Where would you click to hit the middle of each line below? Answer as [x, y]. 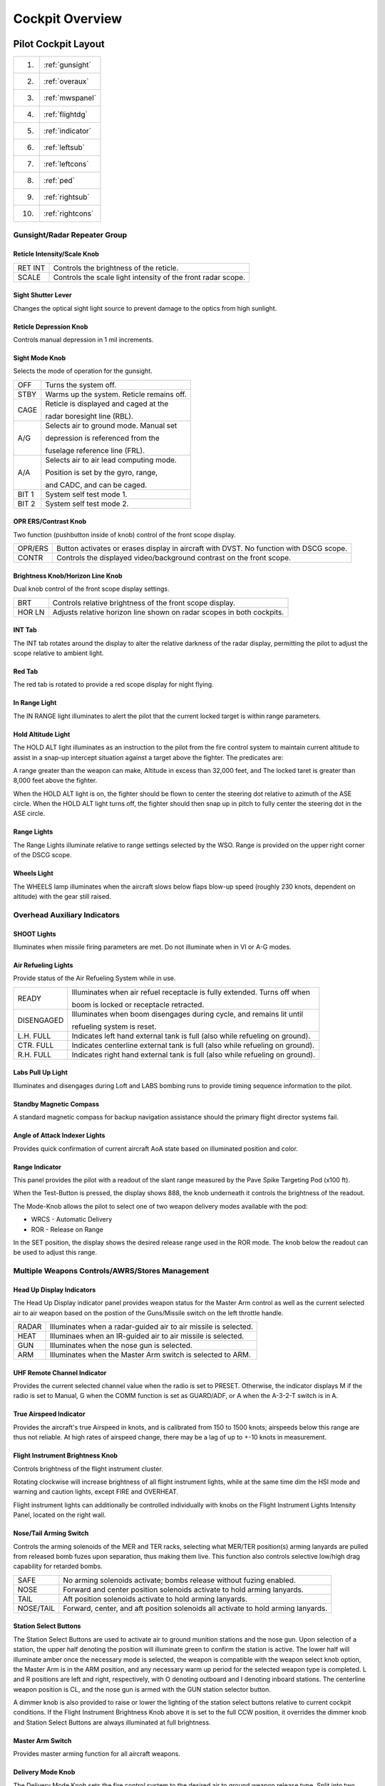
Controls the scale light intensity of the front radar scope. [149, 277]
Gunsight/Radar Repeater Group [70, 235]
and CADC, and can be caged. [96, 484]
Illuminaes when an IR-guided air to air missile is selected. [147, 1336]
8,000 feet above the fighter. [55, 780]
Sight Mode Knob [40, 358]
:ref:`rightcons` [69, 214]
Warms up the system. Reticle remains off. [116, 394]
